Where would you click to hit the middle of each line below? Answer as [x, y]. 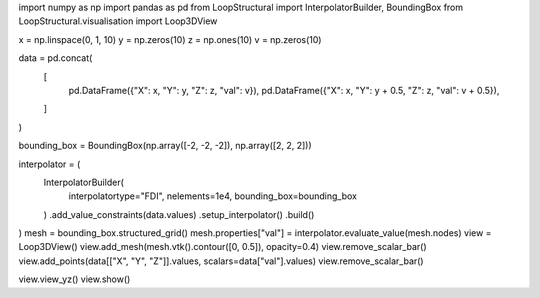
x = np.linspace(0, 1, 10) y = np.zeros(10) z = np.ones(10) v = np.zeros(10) [170, 39]
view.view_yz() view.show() [74, 279]
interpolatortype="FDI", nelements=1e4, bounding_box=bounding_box [212, 196]
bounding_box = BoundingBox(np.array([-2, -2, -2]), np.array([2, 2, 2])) [165, 146]
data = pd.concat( [55, 58]
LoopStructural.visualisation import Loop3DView [118, 21]
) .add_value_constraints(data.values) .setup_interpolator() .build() [179, 214]
